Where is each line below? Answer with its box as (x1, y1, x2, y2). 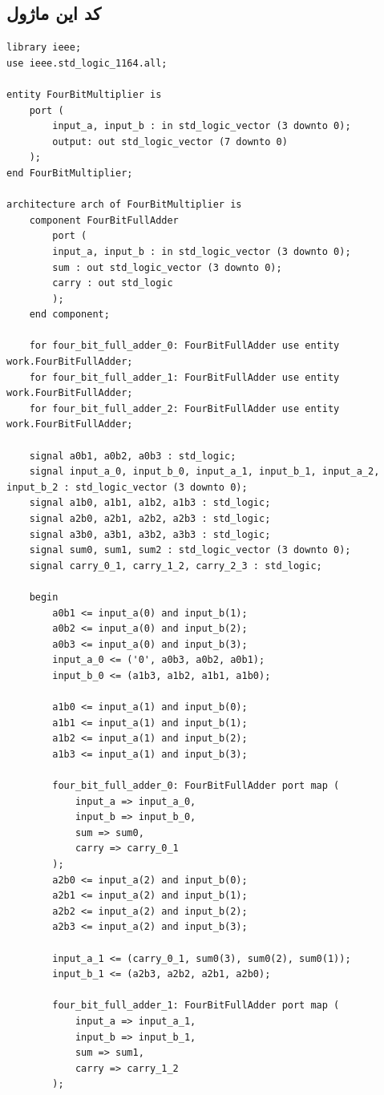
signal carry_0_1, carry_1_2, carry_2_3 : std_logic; (29, 560, 322, 572)
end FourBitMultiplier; (6, 167, 133, 179)
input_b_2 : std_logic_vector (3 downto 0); (6, 481, 248, 493)
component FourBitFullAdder (29, 214, 179, 226)
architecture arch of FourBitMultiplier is (6, 199, 242, 211)
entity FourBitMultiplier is (6, 88, 162, 100)
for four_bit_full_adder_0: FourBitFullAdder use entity (29, 340, 340, 352)
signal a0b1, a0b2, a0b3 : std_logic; (29, 450, 236, 462)
